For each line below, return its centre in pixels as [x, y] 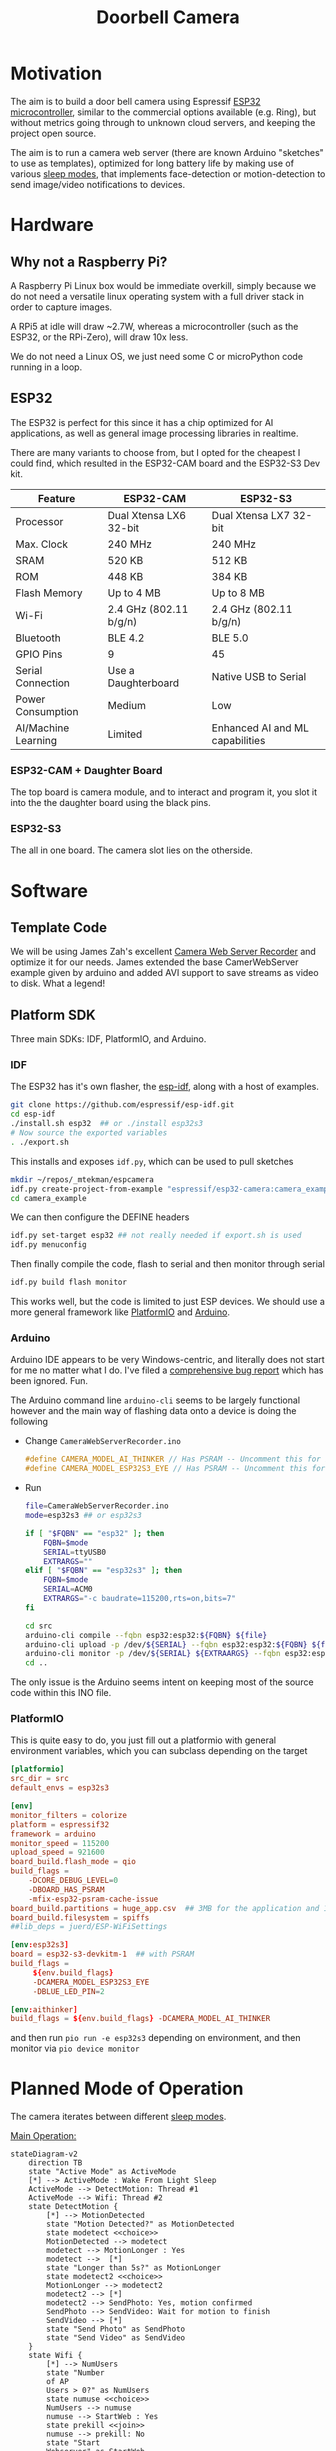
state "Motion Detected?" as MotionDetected [140, 2224]
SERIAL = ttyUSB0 [75, 1552]
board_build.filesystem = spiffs [80, 1917]
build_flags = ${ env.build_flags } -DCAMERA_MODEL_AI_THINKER [140, 2019]
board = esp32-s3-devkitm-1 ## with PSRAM [102, 1954]
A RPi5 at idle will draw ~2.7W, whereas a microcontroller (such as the [154, 326]
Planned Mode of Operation [127, 2088]
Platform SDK [53, 1014]
